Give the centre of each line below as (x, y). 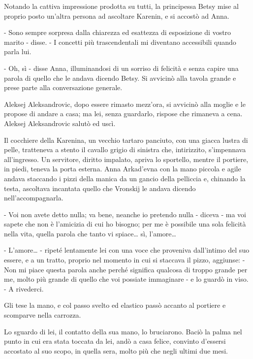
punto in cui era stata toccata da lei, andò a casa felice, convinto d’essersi (115, 341)
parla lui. (18, 51)
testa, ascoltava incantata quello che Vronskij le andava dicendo (100, 188)
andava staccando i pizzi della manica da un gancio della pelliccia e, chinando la (125, 178)
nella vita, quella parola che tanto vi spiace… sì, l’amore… (90, 233)
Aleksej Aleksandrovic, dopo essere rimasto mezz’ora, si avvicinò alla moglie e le (125, 104)
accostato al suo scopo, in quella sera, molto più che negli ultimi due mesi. (116, 350)
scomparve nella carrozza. (43, 315)
